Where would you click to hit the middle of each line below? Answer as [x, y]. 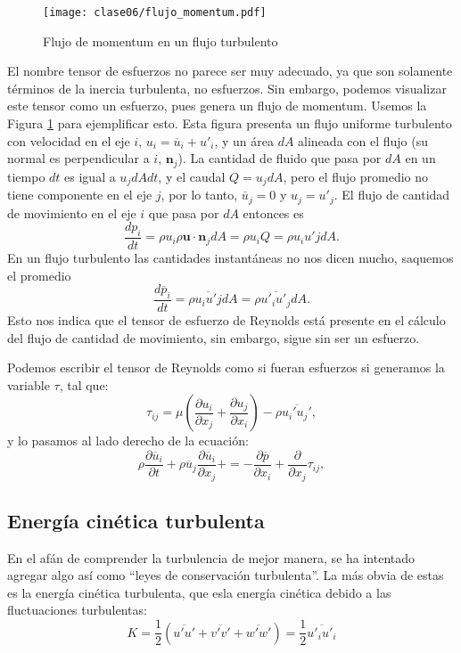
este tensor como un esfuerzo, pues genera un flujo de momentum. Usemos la [217, 106]
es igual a [90, 176]
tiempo [26, 176]
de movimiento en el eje [72, 212]
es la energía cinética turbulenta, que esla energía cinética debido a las [199, 592]
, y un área [244, 140]
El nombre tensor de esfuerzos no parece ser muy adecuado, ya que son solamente [230, 71]
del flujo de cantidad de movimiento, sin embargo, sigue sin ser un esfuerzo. [214, 337]
